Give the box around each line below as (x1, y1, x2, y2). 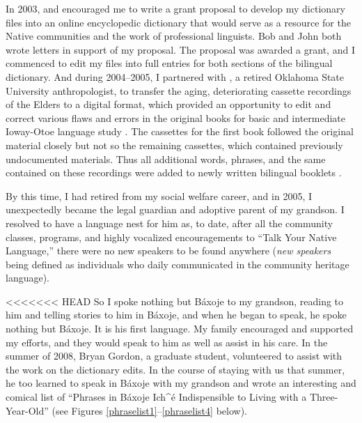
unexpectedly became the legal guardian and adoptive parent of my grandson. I (6, 202, 345, 217)
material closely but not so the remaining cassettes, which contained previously (6, 137, 343, 152)
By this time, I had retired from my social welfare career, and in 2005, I (6, 188, 312, 203)
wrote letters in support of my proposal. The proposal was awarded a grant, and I (6, 42, 355, 56)
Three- (309, 390, 338, 404)
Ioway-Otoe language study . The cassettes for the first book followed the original (6, 124, 354, 139)
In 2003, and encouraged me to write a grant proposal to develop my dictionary (6, 1, 345, 15)
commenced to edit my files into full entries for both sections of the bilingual (6, 56, 333, 70)
